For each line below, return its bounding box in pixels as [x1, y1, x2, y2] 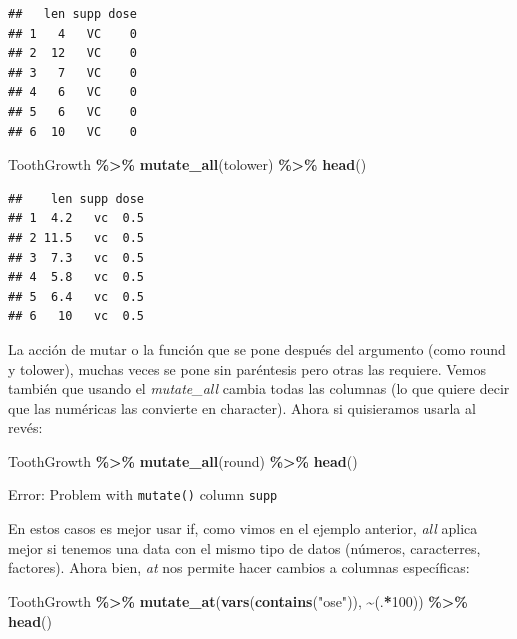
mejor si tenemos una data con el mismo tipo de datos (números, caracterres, [8, 537, 481, 558]
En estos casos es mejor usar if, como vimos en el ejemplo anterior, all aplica [8, 518, 478, 539]
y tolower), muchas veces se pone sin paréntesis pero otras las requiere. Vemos [8, 358, 487, 379]
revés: [8, 417, 43, 438]
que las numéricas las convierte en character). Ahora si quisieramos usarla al [8, 397, 476, 418]
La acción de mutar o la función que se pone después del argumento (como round [8, 338, 506, 359]
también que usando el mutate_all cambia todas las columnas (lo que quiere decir [8, 378, 510, 399]
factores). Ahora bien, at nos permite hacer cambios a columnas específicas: [8, 557, 470, 578]
